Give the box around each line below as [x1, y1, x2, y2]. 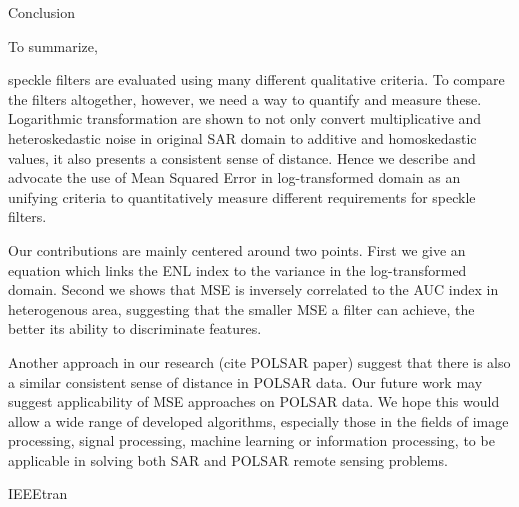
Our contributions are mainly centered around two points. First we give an [8, 239, 466, 260]
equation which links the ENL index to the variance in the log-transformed [8, 259, 467, 280]
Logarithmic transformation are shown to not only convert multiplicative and [8, 108, 482, 129]
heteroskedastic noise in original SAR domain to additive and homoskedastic [8, 127, 477, 148]
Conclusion [8, 2, 75, 22]
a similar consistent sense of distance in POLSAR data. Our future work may [8, 371, 483, 392]
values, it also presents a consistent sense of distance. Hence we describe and [8, 147, 476, 168]
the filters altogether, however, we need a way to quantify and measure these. [8, 88, 482, 109]
